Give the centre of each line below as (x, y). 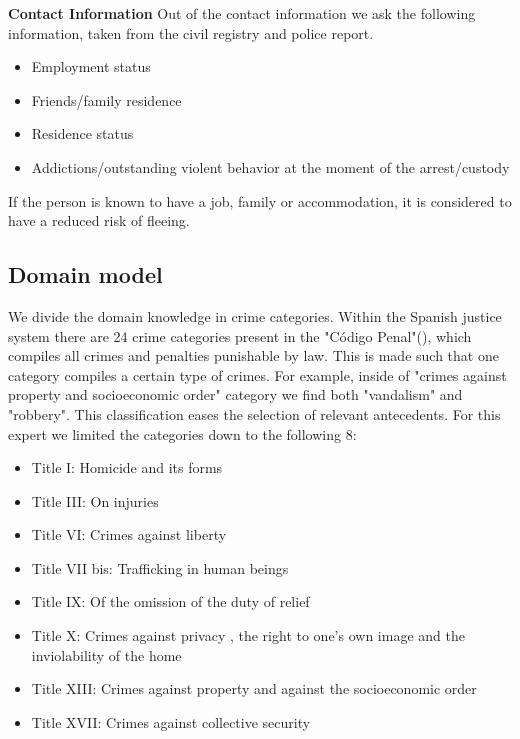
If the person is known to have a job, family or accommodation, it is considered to (260, 200)
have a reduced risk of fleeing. (99, 220)
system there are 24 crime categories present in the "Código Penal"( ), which (240, 335)
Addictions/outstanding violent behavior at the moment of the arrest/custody (270, 166)
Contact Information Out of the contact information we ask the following (242, 13)
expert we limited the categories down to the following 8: (182, 433)
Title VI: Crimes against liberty (129, 534)
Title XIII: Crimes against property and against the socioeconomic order (254, 688)
